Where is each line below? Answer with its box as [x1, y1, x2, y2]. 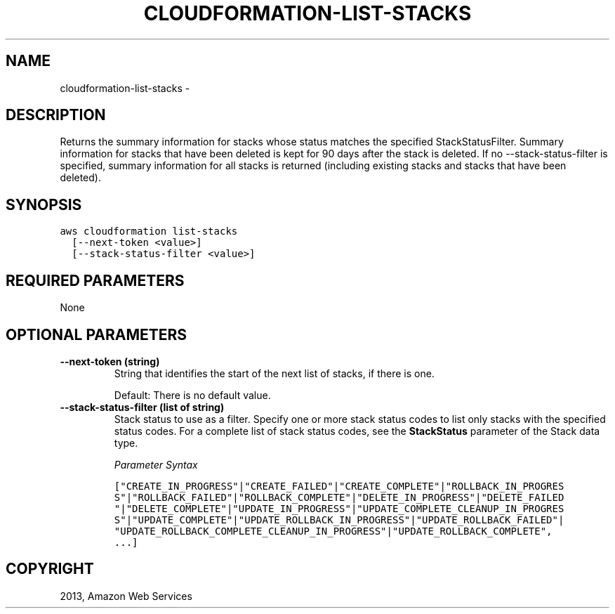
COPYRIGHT [6, 560, 94, 578]
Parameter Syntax [114, 458, 198, 471]
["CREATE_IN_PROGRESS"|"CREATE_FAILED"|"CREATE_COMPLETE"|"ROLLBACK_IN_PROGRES [114, 480, 564, 492]
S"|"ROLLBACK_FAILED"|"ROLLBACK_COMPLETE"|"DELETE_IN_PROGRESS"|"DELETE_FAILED [114, 491, 564, 503]
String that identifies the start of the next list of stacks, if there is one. [114, 367, 435, 379]
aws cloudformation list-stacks [60, 226, 238, 237]
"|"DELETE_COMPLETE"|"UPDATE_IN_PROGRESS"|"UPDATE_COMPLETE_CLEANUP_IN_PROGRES [114, 502, 564, 514]
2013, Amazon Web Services [60, 589, 192, 602]
